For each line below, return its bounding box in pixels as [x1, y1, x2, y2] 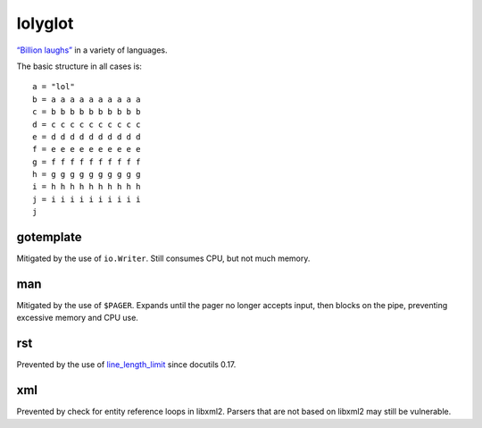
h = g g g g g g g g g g [32, 170, 141, 180]
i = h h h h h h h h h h [32, 181, 141, 192]
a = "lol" [32, 81, 75, 92]
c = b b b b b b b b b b [32, 107, 141, 117]
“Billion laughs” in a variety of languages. [16, 45, 169, 55]
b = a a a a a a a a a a [32, 94, 141, 105]
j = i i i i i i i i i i [32, 194, 141, 205]
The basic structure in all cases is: [16, 61, 143, 71]
